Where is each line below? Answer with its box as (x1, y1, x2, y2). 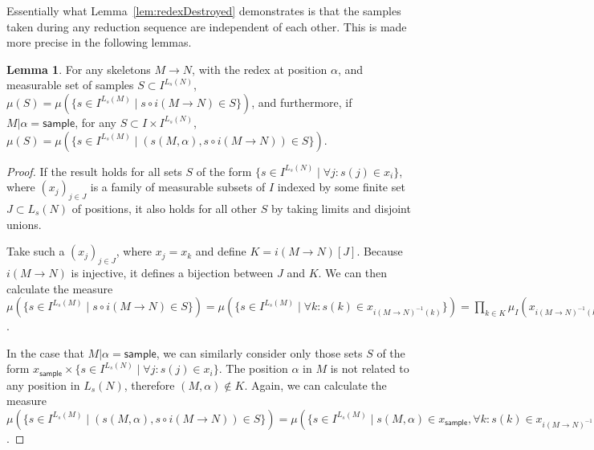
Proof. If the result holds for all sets (6, 162, 182, 179)
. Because (356, 243, 403, 260)
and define (195, 243, 246, 260)
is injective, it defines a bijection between (71, 264, 274, 280)
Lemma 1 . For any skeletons (6, 60, 151, 77)
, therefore (124, 376, 175, 393)
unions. (6, 215, 42, 232)
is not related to (330, 360, 409, 377)
